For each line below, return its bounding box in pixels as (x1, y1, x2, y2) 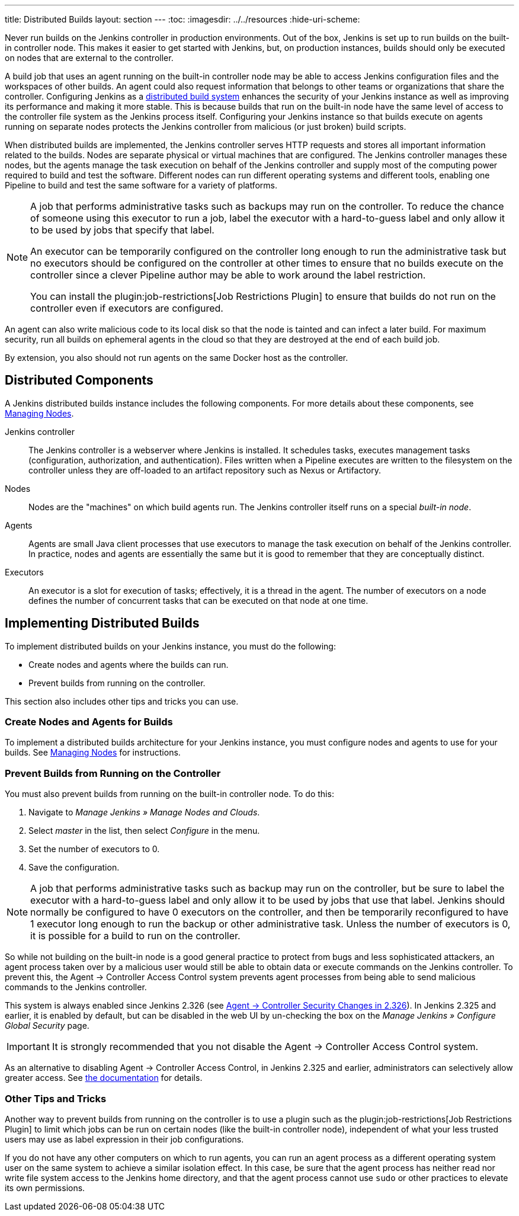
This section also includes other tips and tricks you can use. (5, 696, 239, 706)
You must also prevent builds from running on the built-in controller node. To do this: (5, 789, 334, 799)
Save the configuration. (28, 862, 120, 873)
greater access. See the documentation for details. (5, 1073, 203, 1083)
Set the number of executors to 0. (28, 844, 160, 855)
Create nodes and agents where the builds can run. (28, 659, 229, 670)
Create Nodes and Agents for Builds (5, 716, 173, 728)
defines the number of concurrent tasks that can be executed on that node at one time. (28, 595, 369, 606)
